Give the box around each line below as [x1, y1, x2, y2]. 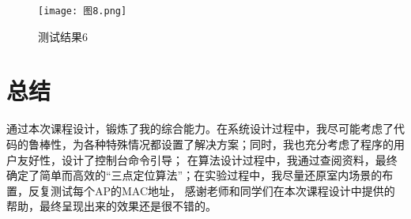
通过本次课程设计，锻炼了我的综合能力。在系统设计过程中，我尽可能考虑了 [6, 120, 394, 137]
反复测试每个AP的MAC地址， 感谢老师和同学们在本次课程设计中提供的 [28, 182, 395, 198]
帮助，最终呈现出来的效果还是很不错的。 [6, 198, 217, 214]
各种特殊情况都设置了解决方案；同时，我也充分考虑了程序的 [83, 135, 394, 152]
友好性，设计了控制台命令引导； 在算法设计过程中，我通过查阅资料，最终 [17, 151, 398, 168]
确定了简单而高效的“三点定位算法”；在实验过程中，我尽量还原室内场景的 [6, 167, 383, 183]
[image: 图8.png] [38, 6, 127, 17]
